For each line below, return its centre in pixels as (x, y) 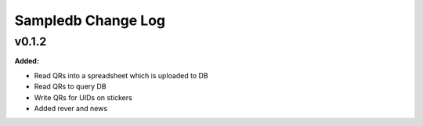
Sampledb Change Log (90, 20)
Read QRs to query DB (70, 87)
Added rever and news (71, 108)
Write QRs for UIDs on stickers (83, 97)
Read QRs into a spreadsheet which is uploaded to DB (121, 75)
